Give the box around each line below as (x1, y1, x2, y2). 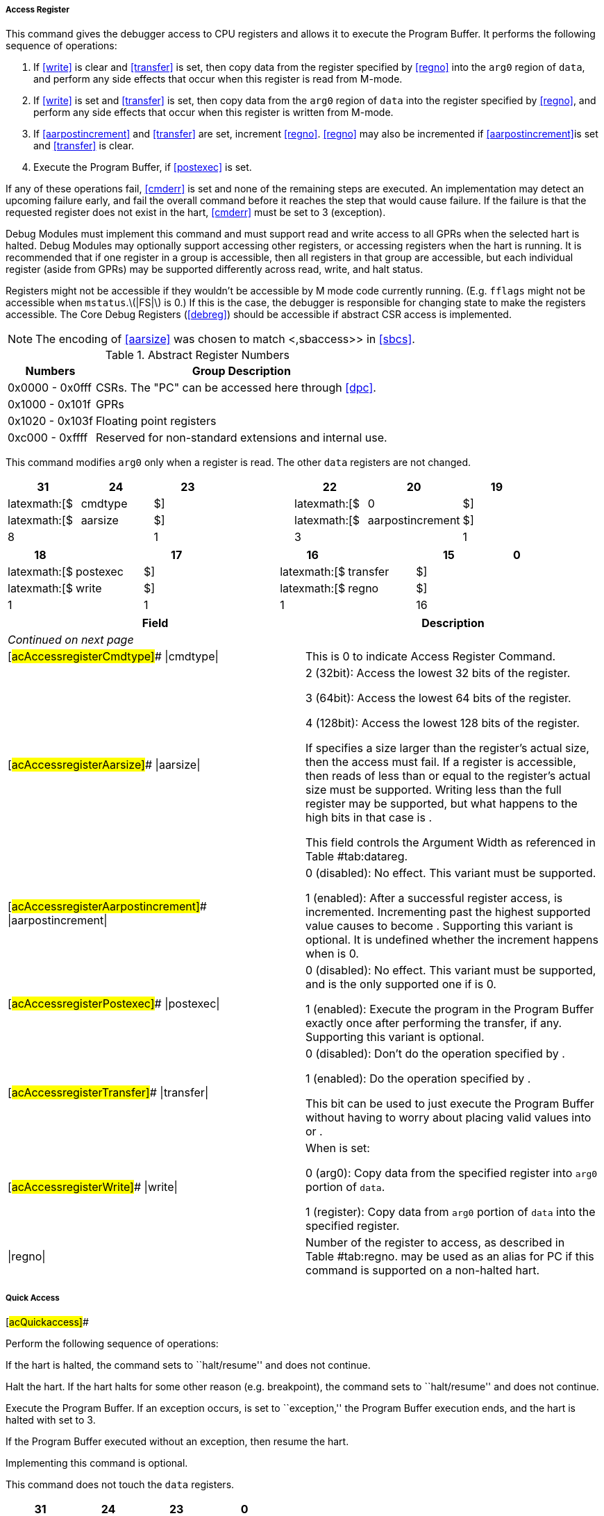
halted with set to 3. (6, 1414, 96, 1426)
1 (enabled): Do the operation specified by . (305, 1072, 531, 1086)
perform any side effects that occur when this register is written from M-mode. (33, 106, 394, 119)
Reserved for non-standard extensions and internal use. (95, 431, 387, 445)
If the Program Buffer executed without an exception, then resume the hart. (6, 1435, 349, 1448)
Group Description (192, 364, 291, 378)
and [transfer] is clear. (33, 140, 135, 152)
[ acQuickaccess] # (6, 1316, 89, 1328)
